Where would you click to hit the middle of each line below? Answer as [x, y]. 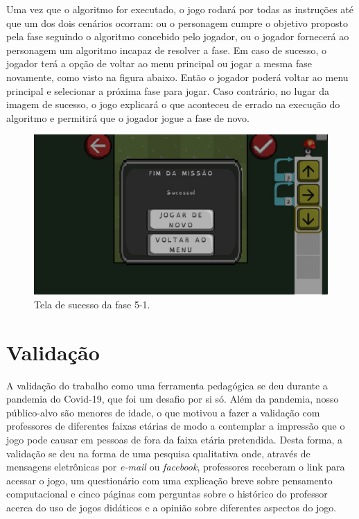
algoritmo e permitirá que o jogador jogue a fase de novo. [128, 117]
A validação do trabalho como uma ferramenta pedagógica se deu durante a [167, 385]
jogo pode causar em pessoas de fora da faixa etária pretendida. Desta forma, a [174, 440]
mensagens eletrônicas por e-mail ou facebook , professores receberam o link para [176, 467]
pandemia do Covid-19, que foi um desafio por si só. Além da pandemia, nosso [173, 399]
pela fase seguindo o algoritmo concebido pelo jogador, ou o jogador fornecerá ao [178, 36]
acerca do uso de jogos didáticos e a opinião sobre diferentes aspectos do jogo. [172, 508]
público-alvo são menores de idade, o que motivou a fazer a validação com [163, 412]
